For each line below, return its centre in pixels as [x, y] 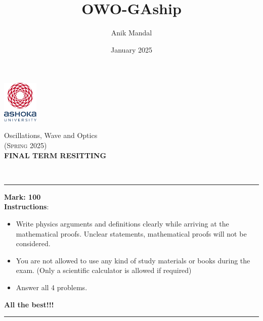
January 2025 [131, 49]
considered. [33, 243]
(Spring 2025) [26, 145]
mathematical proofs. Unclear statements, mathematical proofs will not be [131, 233]
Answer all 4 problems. [52, 287]
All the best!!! [29, 304]
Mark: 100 [23, 196]
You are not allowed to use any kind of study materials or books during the [133, 260]
